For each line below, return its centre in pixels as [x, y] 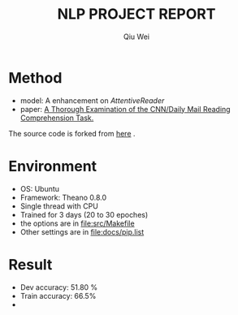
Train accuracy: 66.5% [58, 296]
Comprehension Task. [57, 118]
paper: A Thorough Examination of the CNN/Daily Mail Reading [125, 109]
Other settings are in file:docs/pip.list [82, 231]
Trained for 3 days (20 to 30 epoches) [84, 214]
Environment [53, 166]
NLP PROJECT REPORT [136, 14]
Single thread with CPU [59, 206]
